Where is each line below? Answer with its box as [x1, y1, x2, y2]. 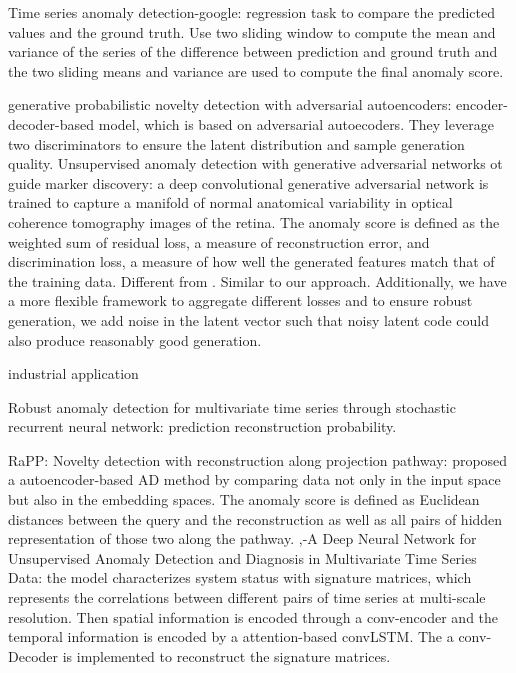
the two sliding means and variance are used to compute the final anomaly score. [8, 60, 504, 81]
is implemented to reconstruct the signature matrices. [62, 645, 391, 666]
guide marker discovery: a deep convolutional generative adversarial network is [8, 172, 489, 193]
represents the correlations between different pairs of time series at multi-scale [8, 587, 486, 608]
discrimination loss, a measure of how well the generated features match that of [8, 251, 495, 272]
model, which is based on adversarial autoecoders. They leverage [98, 113, 494, 134]
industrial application [8, 363, 139, 384]
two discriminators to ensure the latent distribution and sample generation [8, 133, 465, 154]
